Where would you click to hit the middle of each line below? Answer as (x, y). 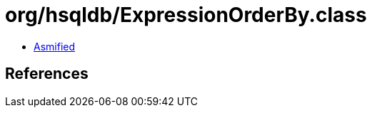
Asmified (55, 46)
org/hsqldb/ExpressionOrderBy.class (186, 15)
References (47, 74)
